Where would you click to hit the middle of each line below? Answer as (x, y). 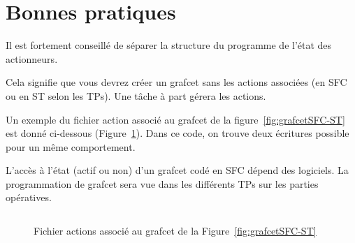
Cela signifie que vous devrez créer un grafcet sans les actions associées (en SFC (176, 82)
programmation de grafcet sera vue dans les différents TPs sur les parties (162, 183)
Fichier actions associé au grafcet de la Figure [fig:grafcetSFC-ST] (175, 231)
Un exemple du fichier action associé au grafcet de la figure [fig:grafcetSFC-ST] (175, 119)
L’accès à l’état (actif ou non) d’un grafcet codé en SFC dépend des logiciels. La (177, 170)
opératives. (29, 197)
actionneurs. (32, 58)
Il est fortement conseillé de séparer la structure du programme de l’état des (169, 45)
